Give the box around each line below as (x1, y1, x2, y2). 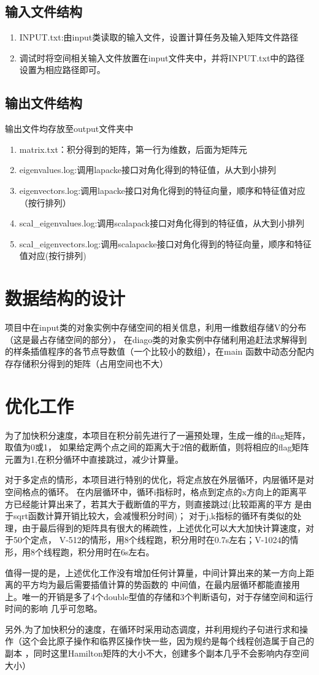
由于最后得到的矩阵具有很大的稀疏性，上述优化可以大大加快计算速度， (21, 521, 306, 534)
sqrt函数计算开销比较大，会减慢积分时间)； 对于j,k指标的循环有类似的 (13, 509, 293, 522)
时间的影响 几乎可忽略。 (5, 602, 102, 615)
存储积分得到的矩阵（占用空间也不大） (13, 357, 168, 369)
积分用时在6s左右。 (77, 545, 155, 558)
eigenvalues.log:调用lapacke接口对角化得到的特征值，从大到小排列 (19, 163, 276, 176)
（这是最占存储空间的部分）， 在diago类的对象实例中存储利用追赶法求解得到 (5, 333, 307, 345)
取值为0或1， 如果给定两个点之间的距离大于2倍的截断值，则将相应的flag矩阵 (5, 441, 309, 453)
